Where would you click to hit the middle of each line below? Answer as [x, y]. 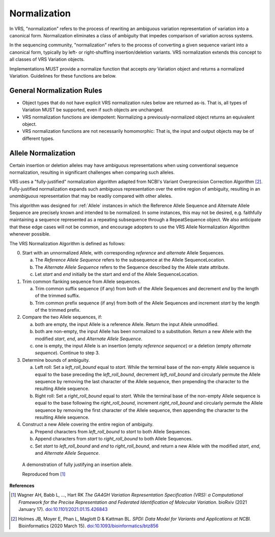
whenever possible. [30, 234]
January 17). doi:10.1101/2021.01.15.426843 [63, 509]
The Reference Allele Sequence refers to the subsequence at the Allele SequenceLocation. [130, 260]
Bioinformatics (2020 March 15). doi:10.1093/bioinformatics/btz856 [89, 526]
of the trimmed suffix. [58, 296]
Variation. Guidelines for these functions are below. [63, 76]
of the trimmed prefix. [58, 310]
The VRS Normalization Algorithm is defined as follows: [67, 243]
